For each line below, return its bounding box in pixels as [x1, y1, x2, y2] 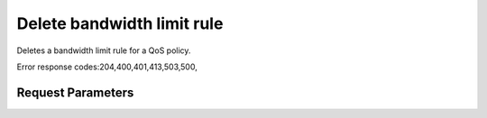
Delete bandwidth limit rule [16, 14, 224, 33]
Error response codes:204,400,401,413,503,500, [16, 61, 198, 72]
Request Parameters [16, 85, 134, 100]
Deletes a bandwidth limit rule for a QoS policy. [16, 45, 191, 56]
